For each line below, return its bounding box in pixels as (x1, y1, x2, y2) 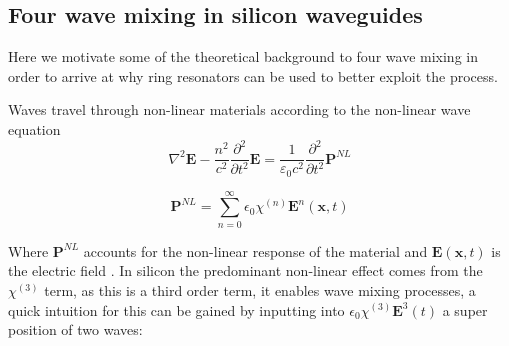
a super (442, 299, 488, 320)
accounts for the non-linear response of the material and (83, 240, 428, 261)
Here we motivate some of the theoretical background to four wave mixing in (8, 46, 478, 67)
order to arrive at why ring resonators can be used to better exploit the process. (8, 65, 498, 86)
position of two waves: (8, 319, 143, 340)
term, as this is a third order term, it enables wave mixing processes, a (44, 279, 476, 300)
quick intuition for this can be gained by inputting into (8, 299, 345, 320)
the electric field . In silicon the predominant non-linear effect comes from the (8, 260, 483, 281)
